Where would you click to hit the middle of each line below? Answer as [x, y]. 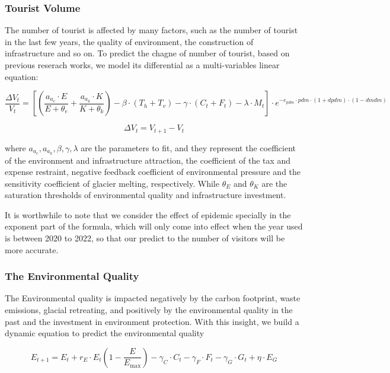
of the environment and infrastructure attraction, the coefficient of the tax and [148, 160]
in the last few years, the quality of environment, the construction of [129, 41]
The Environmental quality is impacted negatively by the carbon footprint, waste [153, 298]
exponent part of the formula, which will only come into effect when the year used [154, 226]
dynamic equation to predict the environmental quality [105, 333]
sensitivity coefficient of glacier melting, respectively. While [112, 183]
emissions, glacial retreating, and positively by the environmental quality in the [149, 310]
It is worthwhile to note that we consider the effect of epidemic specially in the [148, 214]
